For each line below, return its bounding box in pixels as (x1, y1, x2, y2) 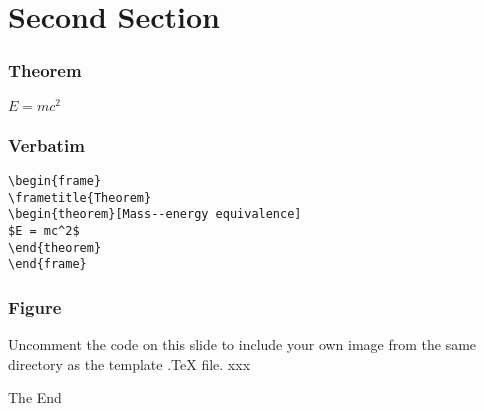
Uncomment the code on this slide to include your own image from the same (8, 334, 477, 355)
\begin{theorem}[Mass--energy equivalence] (8, 207, 302, 222)
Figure (8, 294, 62, 319)
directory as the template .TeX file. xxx (8, 353, 251, 374)
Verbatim (8, 132, 85, 157)
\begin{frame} (8, 173, 102, 188)
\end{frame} (8, 257, 87, 272)
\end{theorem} (8, 240, 102, 255)
